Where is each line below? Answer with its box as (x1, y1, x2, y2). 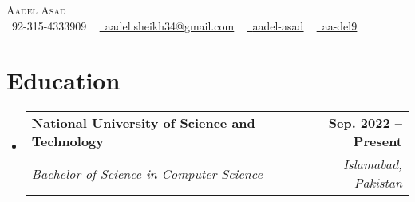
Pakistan (354, 173, 402, 192)
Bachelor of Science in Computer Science (31, 164, 263, 183)
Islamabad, (342, 155, 402, 174)
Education (6, 64, 121, 97)
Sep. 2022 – (328, 113, 402, 133)
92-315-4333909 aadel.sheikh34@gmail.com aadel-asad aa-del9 (11, 17, 358, 34)
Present (353, 132, 402, 151)
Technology (31, 132, 105, 151)
